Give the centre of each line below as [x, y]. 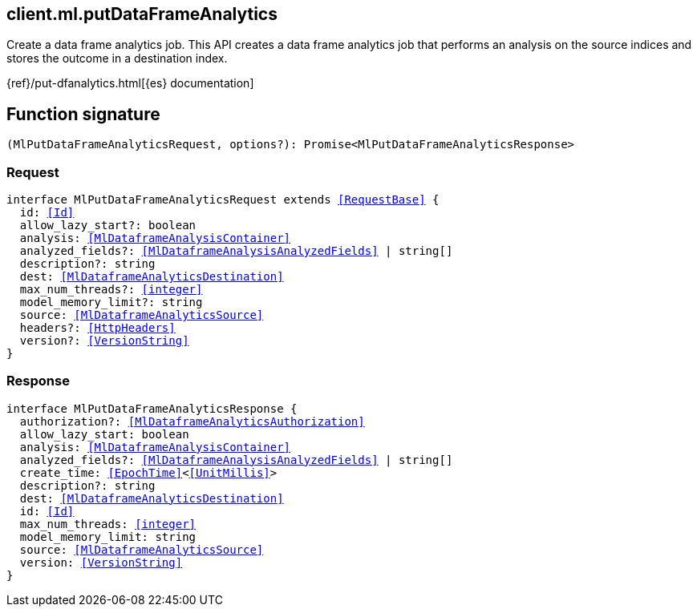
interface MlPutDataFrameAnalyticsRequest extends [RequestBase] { [223, 200]
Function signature [83, 114]
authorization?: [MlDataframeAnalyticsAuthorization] [192, 421]
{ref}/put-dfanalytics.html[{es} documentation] [130, 83]
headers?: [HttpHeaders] [97, 328]
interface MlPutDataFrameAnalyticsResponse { [152, 408]
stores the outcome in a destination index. [117, 58]
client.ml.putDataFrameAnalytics [142, 14]
